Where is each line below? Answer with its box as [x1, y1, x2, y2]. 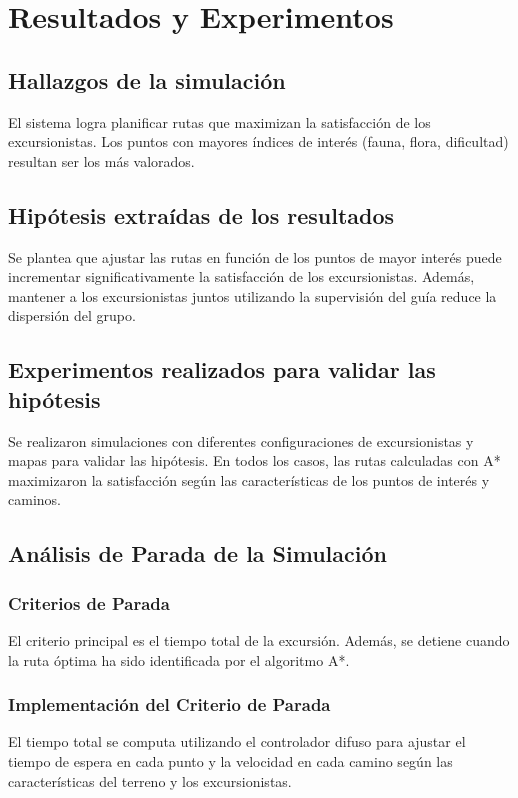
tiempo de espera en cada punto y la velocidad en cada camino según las [8, 750, 453, 771]
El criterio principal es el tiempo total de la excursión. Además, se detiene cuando [8, 629, 510, 650]
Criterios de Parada [8, 590, 170, 615]
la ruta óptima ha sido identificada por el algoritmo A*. [8, 649, 350, 670]
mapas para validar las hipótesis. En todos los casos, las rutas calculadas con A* [8, 450, 501, 471]
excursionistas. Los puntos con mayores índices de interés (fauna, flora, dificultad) [8, 131, 509, 152]
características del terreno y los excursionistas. [8, 770, 292, 791]
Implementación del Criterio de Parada [8, 692, 331, 717]
